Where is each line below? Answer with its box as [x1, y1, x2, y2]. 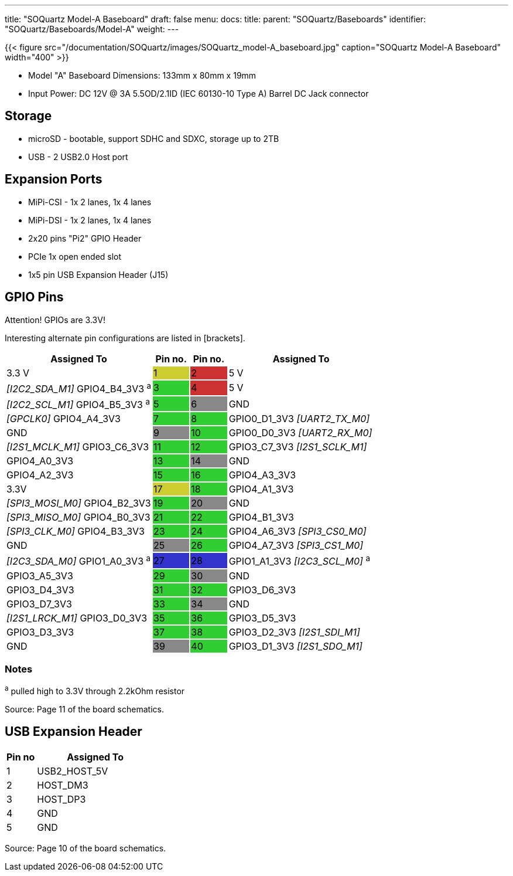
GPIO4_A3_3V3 [228, 469, 296, 481]
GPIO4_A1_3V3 [228, 483, 294, 495]
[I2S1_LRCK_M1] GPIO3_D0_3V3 [6, 612, 148, 624]
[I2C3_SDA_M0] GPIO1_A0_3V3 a [6, 554, 151, 568]
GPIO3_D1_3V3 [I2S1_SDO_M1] [228, 640, 362, 652]
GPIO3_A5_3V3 [6, 569, 73, 582]
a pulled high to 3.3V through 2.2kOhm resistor [5, 684, 185, 696]
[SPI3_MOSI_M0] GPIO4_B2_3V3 [6, 497, 151, 510]
